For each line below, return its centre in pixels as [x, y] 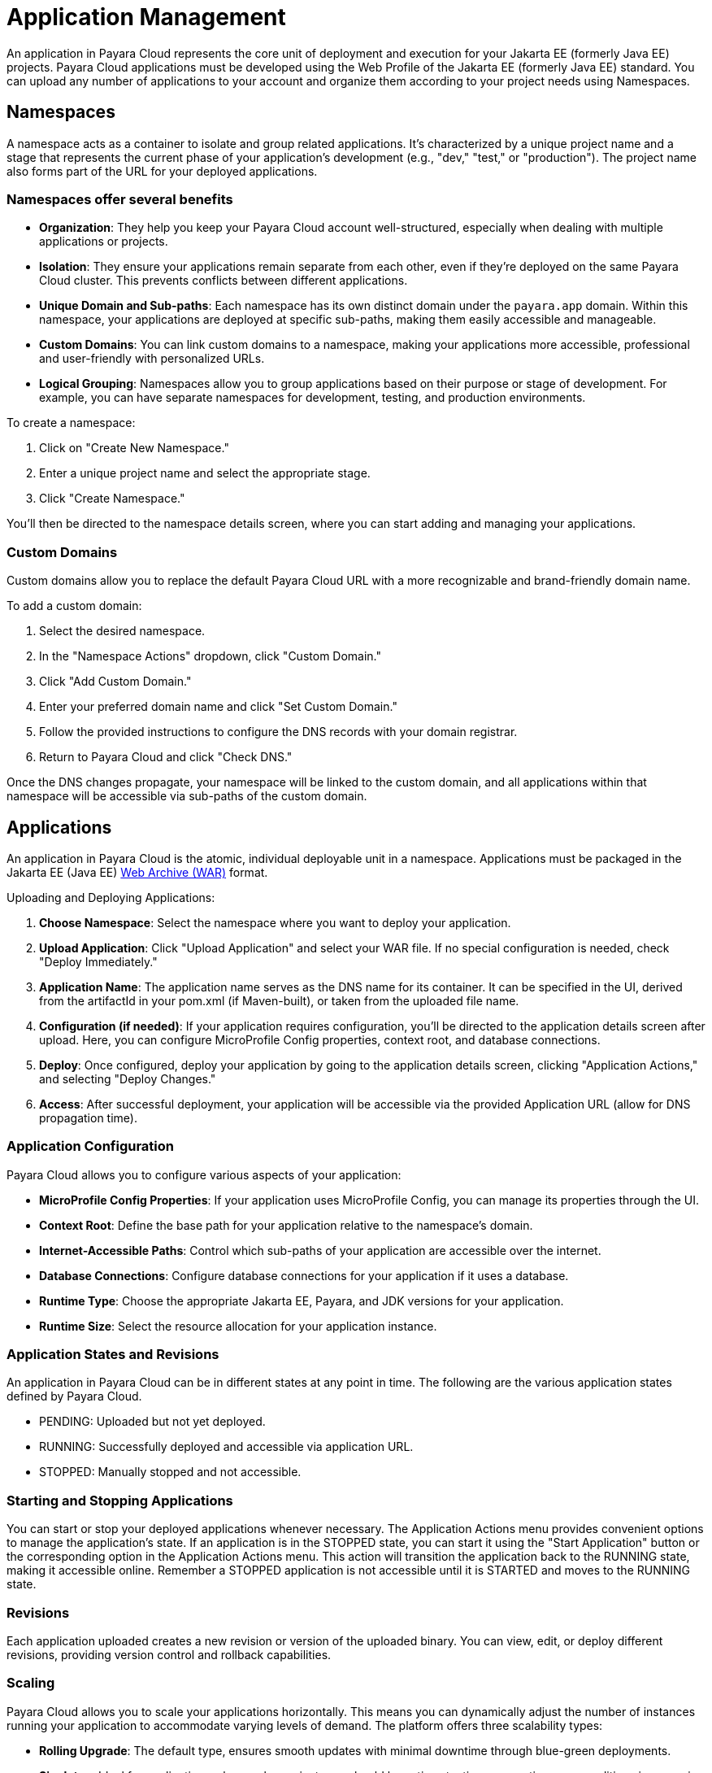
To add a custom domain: [74, 606]
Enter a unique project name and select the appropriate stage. [205, 473]
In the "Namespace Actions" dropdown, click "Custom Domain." [211, 656]
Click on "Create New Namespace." [134, 448]
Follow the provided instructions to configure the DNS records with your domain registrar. [278, 732]
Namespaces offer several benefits [120, 199]
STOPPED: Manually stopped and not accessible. [170, 1472]
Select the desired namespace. [122, 631]
